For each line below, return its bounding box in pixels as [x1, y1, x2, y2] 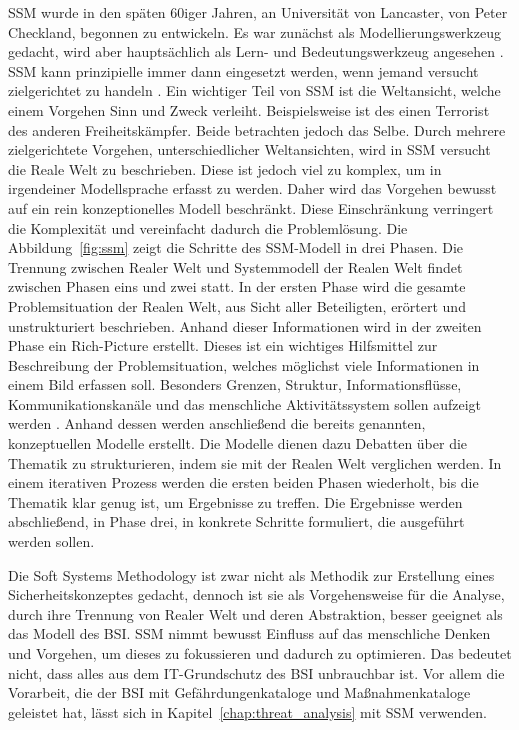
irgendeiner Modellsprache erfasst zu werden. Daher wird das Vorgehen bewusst [8, 178, 497, 199]
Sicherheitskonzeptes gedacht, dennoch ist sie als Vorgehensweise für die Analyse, [8, 584, 505, 605]
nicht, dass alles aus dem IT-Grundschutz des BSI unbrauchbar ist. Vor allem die [8, 662, 505, 683]
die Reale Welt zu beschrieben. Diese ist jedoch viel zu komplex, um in [8, 158, 442, 179]
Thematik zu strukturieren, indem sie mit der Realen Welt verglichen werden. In [8, 452, 502, 473]
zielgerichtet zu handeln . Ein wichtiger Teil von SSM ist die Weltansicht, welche [8, 80, 501, 101]
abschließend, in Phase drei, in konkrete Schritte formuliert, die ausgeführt [8, 511, 465, 532]
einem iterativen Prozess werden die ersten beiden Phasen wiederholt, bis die [8, 472, 479, 493]
